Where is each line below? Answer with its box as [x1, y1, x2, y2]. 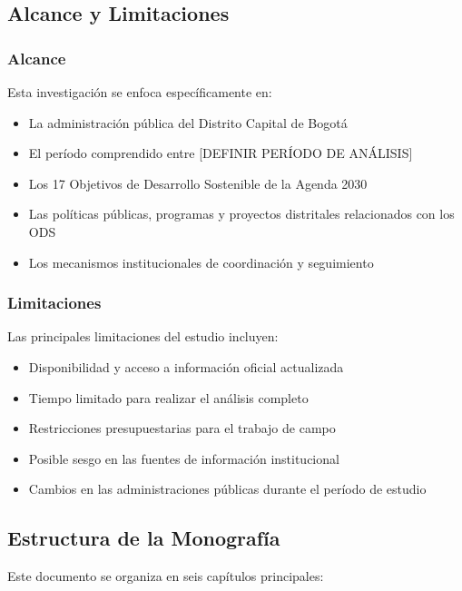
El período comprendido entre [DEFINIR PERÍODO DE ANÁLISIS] [28, 143, 413, 163]
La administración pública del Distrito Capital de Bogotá [28, 113, 348, 132]
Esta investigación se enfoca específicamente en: [7, 83, 272, 101]
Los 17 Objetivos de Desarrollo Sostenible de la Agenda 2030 [28, 173, 368, 192]
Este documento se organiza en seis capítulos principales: [7, 566, 324, 586]
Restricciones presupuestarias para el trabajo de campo [28, 419, 336, 438]
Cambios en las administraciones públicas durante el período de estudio [28, 479, 427, 498]
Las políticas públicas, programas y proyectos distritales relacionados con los [28, 204, 455, 223]
